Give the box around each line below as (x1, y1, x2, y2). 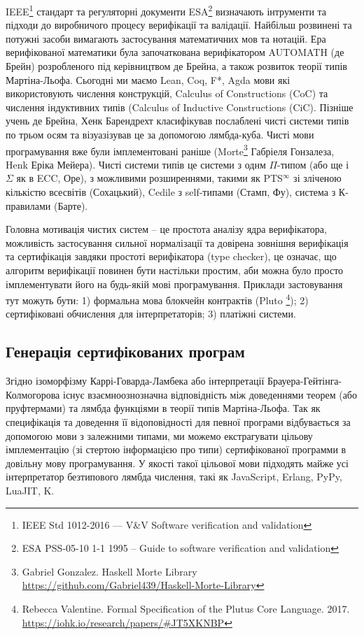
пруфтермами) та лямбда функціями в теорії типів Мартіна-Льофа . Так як (6, 401, 321, 415)
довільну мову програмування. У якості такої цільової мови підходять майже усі (6, 455, 349, 470)
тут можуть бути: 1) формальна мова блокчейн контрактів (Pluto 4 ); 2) (6, 291, 309, 307)
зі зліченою (293, 171, 342, 185)
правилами (6, 198, 51, 213)
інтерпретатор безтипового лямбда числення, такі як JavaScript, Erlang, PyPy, (6, 469, 342, 484)
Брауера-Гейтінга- (267, 373, 342, 388)
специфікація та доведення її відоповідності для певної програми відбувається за (6, 415, 351, 429)
